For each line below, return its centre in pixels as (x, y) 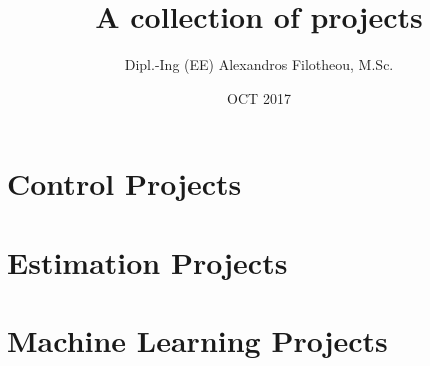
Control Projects (124, 183)
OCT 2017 (259, 97)
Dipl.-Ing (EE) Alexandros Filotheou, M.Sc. (259, 64)
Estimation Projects (147, 261)
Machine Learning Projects (197, 340)
